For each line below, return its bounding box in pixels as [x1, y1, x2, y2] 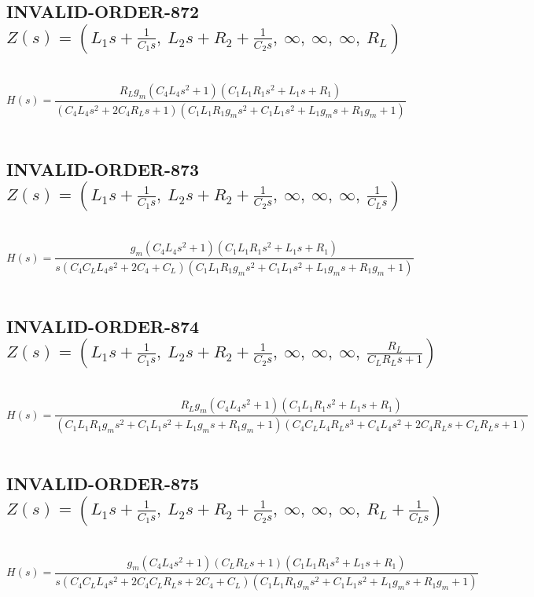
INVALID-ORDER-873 [6, 156, 200, 181]
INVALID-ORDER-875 [6, 471, 200, 496]
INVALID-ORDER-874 [6, 313, 200, 338]
